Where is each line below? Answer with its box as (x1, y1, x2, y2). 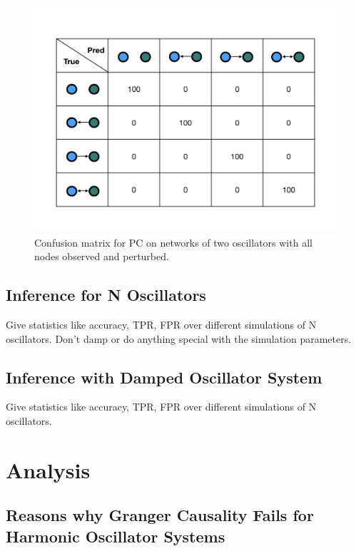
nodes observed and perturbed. (34, 249, 169, 264)
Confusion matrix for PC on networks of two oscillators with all (34, 235, 312, 249)
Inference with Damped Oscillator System (6, 366, 322, 388)
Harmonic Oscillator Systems (6, 525, 225, 547)
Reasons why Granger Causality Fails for (6, 504, 314, 526)
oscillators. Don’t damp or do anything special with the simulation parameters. (6, 331, 352, 346)
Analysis (6, 455, 91, 484)
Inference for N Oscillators (6, 284, 206, 306)
